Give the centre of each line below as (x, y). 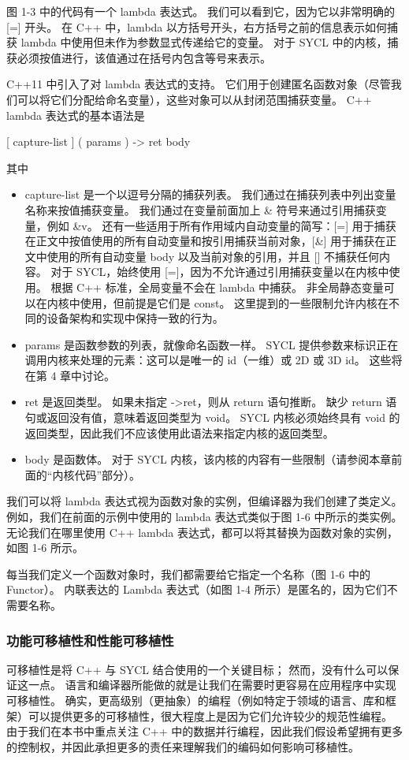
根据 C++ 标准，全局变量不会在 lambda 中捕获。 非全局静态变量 (217, 287)
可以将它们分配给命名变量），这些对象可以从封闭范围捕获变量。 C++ (194, 99)
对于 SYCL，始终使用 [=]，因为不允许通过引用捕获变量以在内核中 (220, 272)
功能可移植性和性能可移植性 (90, 640)
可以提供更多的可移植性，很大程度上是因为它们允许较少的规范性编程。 (210, 715)
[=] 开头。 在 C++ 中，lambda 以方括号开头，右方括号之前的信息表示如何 (197, 26)
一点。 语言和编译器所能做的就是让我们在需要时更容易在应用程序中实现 (212, 685)
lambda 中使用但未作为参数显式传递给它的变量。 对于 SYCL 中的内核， (204, 42)
